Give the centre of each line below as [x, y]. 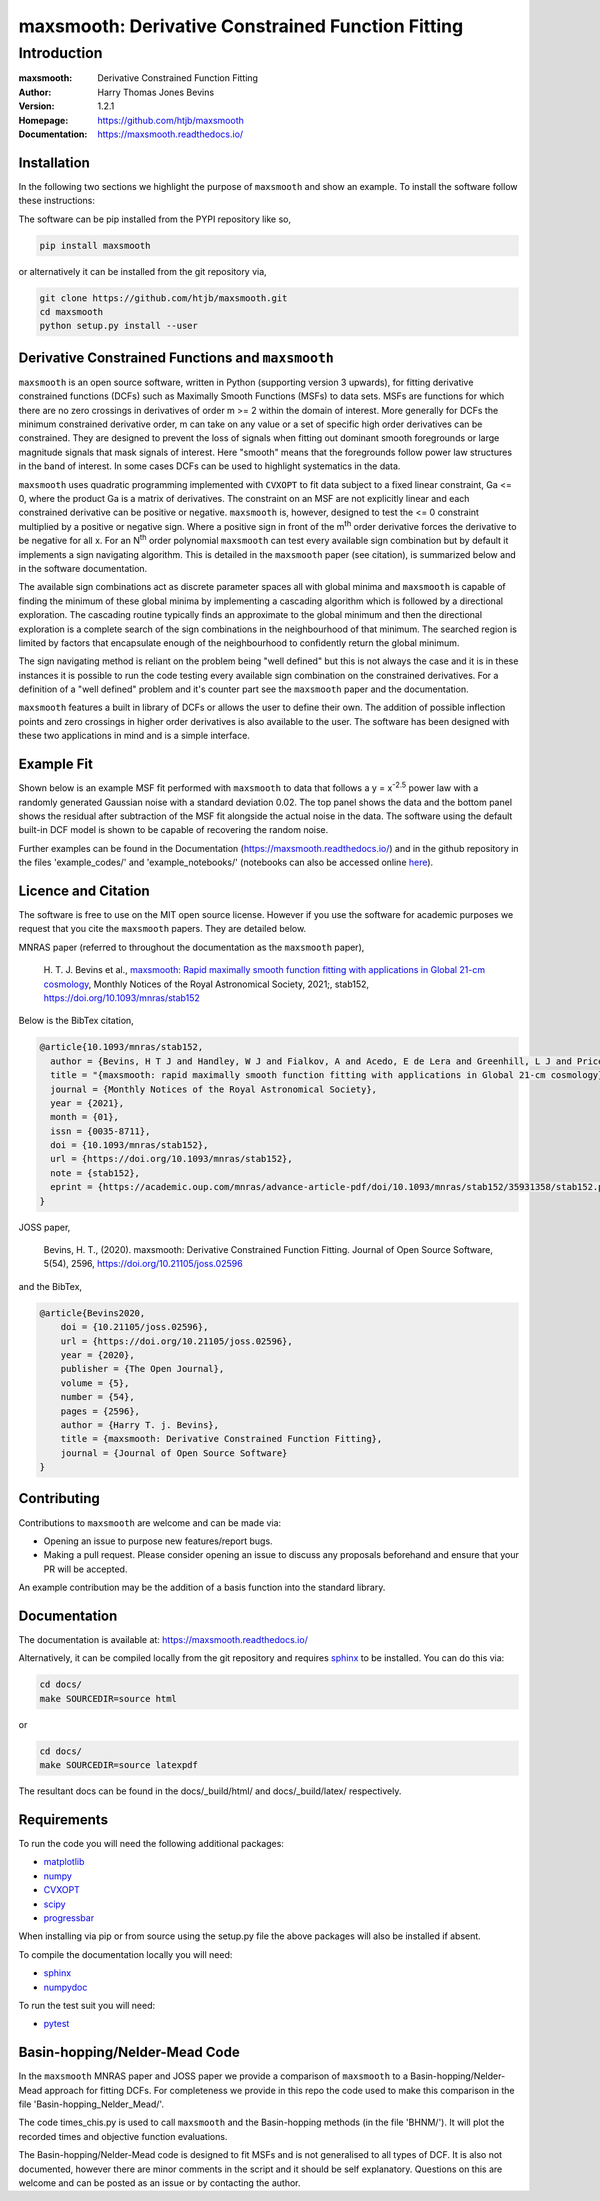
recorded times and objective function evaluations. [123, 2136]
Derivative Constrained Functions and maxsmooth [176, 357]
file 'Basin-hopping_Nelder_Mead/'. [91, 2104]
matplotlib [64, 1862]
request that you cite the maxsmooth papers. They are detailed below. [162, 929]
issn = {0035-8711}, [100, 1131]
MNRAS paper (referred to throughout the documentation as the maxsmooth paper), [191, 947]
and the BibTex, [50, 1286]
